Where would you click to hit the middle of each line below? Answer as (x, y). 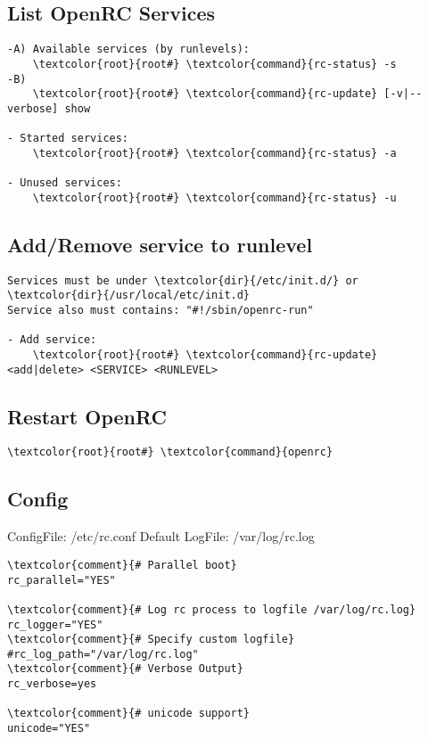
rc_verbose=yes (52, 684)
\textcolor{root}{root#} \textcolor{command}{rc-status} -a (214, 153)
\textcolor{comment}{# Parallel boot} (122, 565)
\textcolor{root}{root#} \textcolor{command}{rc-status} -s (214, 64)
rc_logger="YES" (55, 624)
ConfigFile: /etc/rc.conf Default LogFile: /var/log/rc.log (161, 536)
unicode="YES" (49, 729)
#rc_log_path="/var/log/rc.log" (103, 654)
